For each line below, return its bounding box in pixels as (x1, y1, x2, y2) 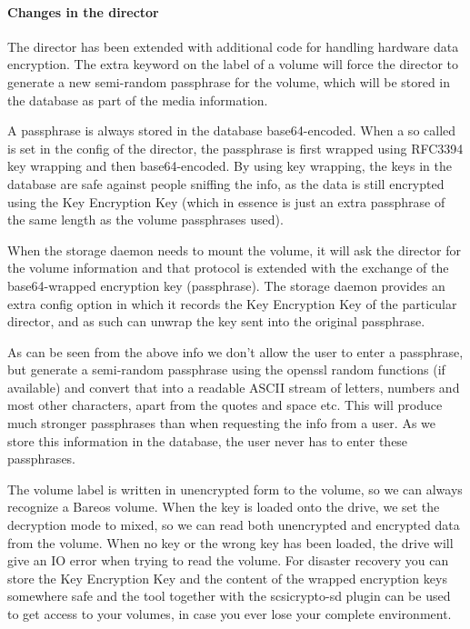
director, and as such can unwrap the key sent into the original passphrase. (7, 312, 425, 331)
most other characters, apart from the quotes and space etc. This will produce (7, 395, 443, 414)
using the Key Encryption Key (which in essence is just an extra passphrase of (7, 192, 445, 211)
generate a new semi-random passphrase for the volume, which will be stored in (7, 72, 451, 91)
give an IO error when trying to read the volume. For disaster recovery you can (7, 551, 449, 570)
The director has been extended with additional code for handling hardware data (7, 36, 459, 55)
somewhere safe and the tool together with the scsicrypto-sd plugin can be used (7, 586, 451, 605)
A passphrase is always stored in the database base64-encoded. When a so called (7, 121, 456, 140)
